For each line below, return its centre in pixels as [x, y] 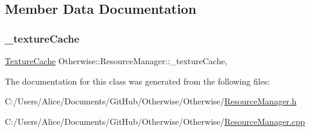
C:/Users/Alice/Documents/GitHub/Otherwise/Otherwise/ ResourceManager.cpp [155, 121]
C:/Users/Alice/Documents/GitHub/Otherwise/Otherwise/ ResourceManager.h [151, 101]
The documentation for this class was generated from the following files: [138, 81]
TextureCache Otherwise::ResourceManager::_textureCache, [116, 61]
